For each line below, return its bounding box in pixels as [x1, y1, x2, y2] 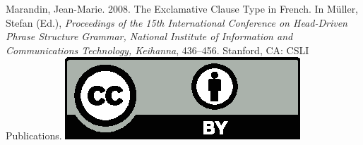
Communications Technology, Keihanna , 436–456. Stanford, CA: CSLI [6, 42, 309, 57]
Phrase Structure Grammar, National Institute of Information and [6, 29, 293, 44]
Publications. [6, 128, 62, 143]
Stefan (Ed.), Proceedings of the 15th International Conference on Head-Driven [6, 15, 347, 30]
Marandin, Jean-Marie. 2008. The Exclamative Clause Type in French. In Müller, [6, 1, 359, 15]
